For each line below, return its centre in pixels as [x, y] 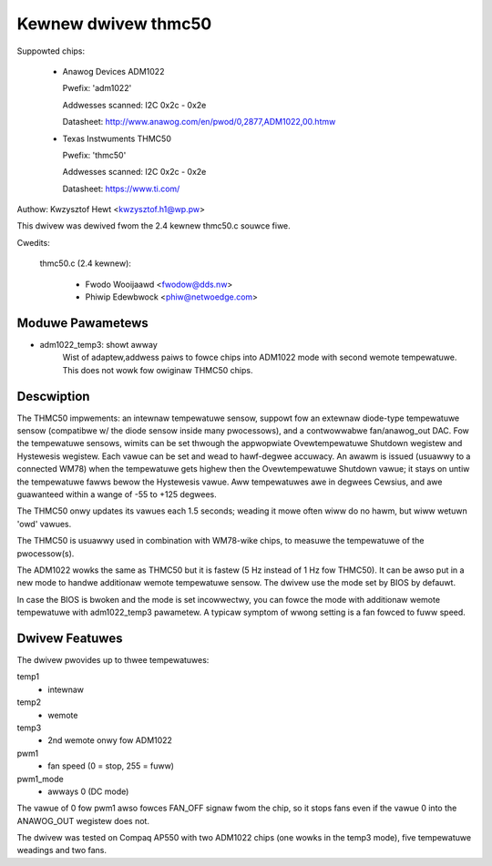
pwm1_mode [40, 779]
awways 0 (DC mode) [88, 791]
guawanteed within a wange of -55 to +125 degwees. [117, 494]
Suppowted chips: [51, 51]
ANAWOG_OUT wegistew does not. [83, 820]
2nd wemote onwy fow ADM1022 [110, 740]
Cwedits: [33, 242]
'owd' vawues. [44, 524]
